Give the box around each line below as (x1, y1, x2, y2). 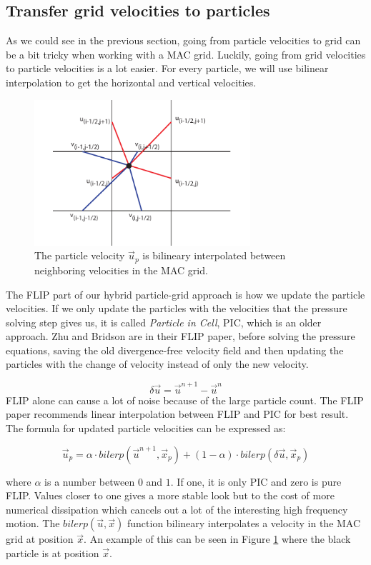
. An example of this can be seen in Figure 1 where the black (84, 531, 351, 546)
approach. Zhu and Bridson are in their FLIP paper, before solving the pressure (6, 329, 355, 344)
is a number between (44, 474, 135, 489)
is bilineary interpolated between (142, 248, 286, 263)
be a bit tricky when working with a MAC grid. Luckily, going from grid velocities (6, 46, 366, 61)
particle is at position (6, 545, 99, 560)
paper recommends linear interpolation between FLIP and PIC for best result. (6, 406, 349, 421)
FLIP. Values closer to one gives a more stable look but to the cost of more (6, 488, 335, 503)
